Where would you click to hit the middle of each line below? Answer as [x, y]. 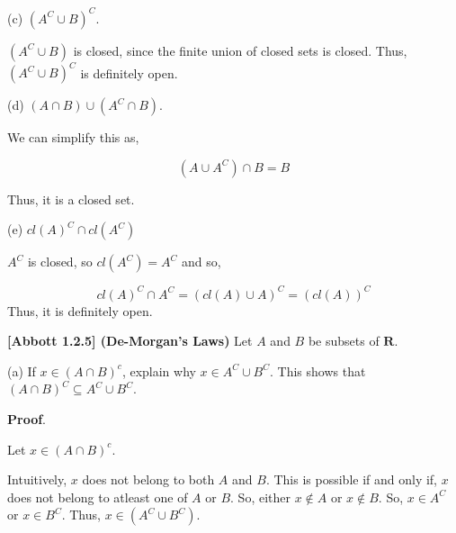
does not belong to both [148, 479]
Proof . [27, 419]
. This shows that [318, 370]
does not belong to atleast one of [98, 497]
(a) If [22, 370]
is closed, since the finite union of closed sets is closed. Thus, [240, 50]
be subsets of [344, 341]
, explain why [159, 370]
